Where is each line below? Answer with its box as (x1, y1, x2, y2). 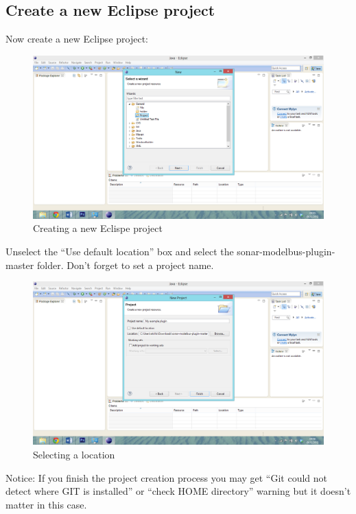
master (5, 257, 34, 272)
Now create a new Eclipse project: (5, 32, 148, 46)
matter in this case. (5, 497, 87, 511)
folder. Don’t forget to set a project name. (36, 257, 214, 272)
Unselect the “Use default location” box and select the (5, 244, 234, 259)
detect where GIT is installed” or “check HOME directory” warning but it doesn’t (5, 484, 351, 498)
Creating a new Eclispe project (33, 221, 163, 235)
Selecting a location (33, 447, 115, 461)
